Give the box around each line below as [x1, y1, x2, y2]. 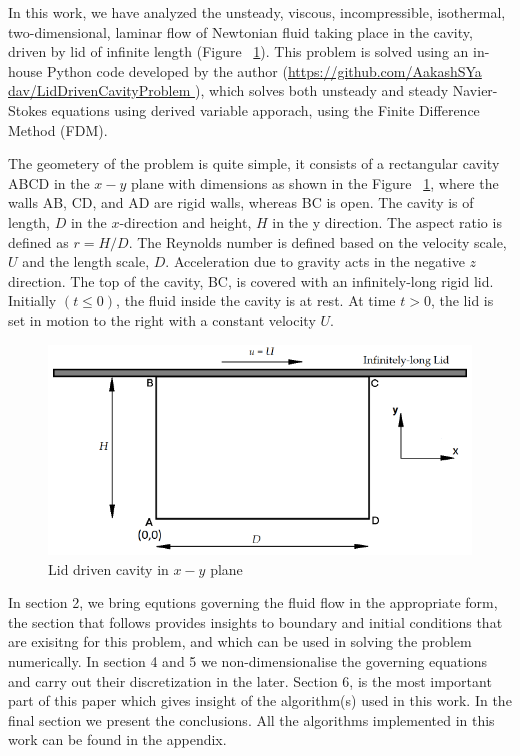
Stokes [8, 99, 47, 120]
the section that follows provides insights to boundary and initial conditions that [8, 611, 503, 632]
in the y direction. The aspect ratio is [272, 211, 502, 232]
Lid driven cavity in [48, 558, 169, 579]
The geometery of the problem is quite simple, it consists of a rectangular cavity [8, 153, 500, 174]
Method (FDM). [8, 119, 108, 140]
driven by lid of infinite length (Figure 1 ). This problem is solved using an [8, 41, 469, 62]
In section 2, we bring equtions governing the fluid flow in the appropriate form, [8, 592, 498, 613]
